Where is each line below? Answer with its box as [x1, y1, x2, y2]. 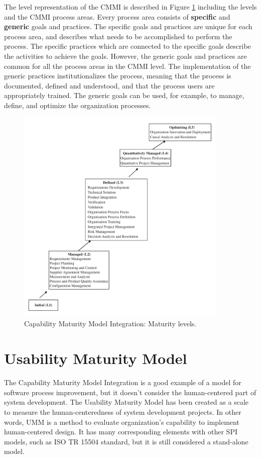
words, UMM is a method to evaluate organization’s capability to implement [4, 416, 239, 427]
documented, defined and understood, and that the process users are [4, 80, 215, 90]
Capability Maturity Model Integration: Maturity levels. [24, 318, 197, 329]
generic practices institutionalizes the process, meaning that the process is [4, 70, 231, 81]
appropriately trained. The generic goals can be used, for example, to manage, [4, 90, 244, 101]
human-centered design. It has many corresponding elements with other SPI [4, 426, 237, 437]
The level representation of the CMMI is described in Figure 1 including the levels [4, 2, 257, 12]
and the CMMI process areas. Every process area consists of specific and [4, 11, 230, 22]
